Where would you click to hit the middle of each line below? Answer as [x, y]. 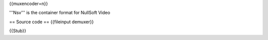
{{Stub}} [18, 31]
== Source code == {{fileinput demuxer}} [51, 22]
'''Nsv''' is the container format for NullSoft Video [60, 13]
